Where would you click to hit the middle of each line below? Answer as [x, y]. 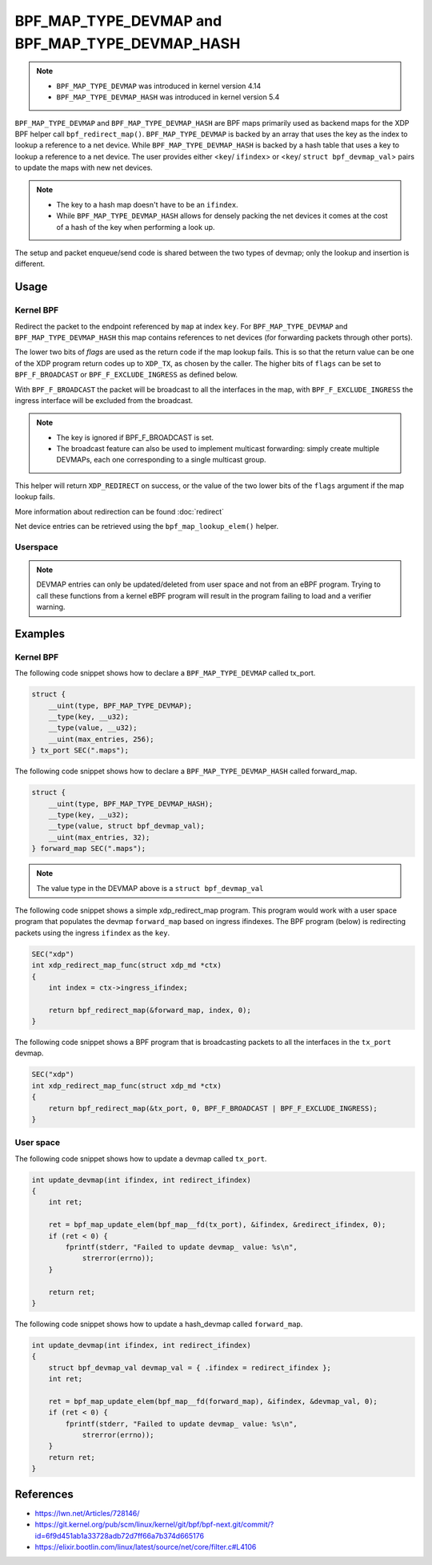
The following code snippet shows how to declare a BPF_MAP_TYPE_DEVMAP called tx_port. [165, 673]
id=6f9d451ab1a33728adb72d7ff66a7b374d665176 [119, 1535]
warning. [51, 607]
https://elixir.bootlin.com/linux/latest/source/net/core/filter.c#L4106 [146, 1547]
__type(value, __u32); [93, 728]
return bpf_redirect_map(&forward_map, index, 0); [150, 1010]
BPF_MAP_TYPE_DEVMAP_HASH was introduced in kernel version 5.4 [168, 97]
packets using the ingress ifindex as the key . [92, 933]
